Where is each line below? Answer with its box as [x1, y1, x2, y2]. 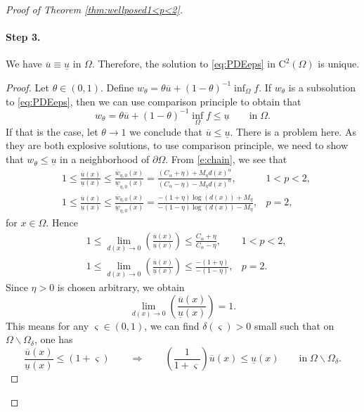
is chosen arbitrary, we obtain [57, 280, 185, 295]
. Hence [46, 215, 78, 230]
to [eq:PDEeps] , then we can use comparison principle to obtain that [6, 94, 301, 108]
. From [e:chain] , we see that [165, 152, 287, 167]
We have [6, 56, 42, 71]
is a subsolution [288, 79, 356, 94]
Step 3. [6, 30, 41, 44]
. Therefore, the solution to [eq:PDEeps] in [91, 56, 275, 71]
